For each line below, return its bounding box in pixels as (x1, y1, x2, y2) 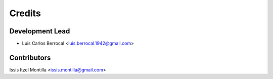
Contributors (9, 53, 51, 62)
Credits (9, 8, 41, 19)
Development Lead (9, 27, 70, 35)
